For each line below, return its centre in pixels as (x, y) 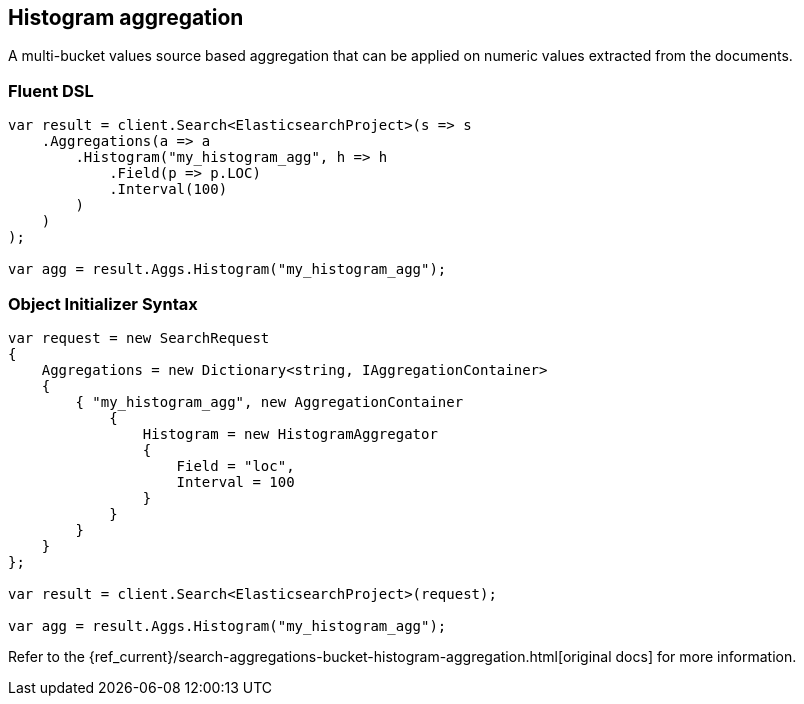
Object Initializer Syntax (103, 303)
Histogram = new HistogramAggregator (290, 433)
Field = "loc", (235, 465)
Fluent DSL (51, 90)
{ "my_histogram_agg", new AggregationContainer (269, 401)
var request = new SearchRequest (139, 337)
